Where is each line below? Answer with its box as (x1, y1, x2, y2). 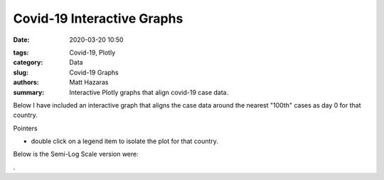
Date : (13, 35, 30, 44)
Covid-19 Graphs (69, 68, 119, 77)
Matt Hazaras (69, 78, 109, 86)
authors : (13, 78, 39, 86)
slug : (13, 68, 28, 77)
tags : (13, 48, 29, 57)
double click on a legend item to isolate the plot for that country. (31, 137, 218, 145)
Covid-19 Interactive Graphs (13, 11, 183, 26)
